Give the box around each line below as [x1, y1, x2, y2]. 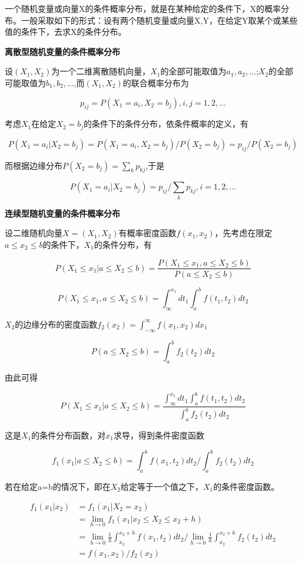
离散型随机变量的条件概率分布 [5, 45, 120, 57]
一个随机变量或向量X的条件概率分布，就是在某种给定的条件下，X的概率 [5, 2, 281, 14]
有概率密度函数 [118, 227, 177, 239]
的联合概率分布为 [122, 76, 189, 89]
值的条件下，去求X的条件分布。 [5, 25, 127, 38]
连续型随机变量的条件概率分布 [5, 207, 120, 219]
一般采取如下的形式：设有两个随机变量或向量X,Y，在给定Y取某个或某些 [21, 14, 298, 26]
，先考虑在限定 [214, 227, 273, 239]
